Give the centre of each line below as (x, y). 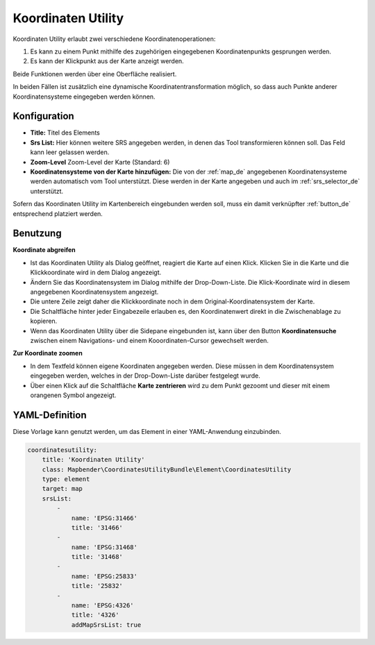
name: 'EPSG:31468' (105, 547)
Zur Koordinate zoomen (48, 353)
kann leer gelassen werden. (70, 152)
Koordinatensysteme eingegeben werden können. (84, 97)
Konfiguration (43, 116)
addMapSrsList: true (106, 625)
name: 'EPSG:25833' (105, 576)
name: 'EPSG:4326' (103, 605)
